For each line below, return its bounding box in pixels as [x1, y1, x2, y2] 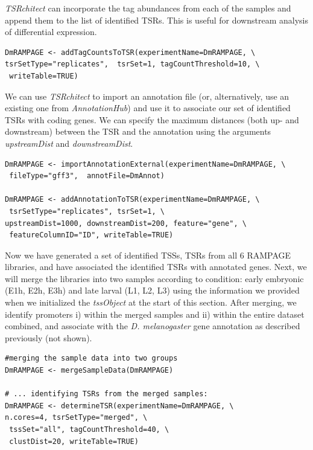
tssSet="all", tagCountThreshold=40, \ [9, 425, 169, 434]
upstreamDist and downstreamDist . [5, 137, 133, 149]
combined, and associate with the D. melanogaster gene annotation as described [5, 320, 300, 332]
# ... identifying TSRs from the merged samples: [5, 390, 208, 399]
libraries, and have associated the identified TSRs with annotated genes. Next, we [5, 260, 307, 273]
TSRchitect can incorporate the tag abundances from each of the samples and [5, 2, 291, 14]
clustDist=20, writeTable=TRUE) [9, 437, 139, 446]
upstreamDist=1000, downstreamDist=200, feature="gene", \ [5, 219, 247, 228]
